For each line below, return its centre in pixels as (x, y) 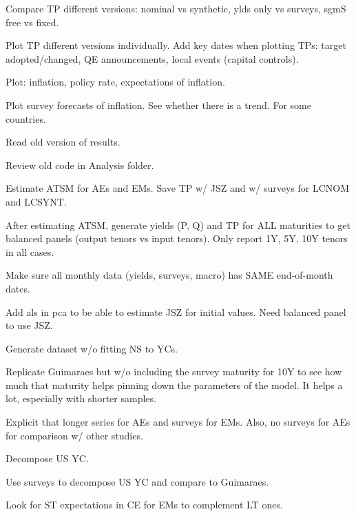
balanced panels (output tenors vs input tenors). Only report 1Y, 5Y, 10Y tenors (177, 238)
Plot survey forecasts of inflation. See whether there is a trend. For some (158, 105)
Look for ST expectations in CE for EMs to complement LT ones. (144, 505)
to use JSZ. (29, 325)
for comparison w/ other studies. (74, 435)
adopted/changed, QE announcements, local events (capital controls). (152, 58)
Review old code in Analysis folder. (80, 165)
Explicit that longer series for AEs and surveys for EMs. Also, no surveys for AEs (178, 422)
